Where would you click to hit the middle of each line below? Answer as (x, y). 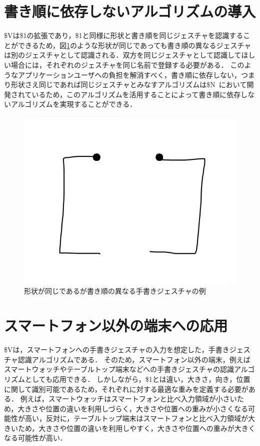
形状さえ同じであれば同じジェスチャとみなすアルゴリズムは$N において (129, 84)
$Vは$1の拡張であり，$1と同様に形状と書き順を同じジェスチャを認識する (124, 35)
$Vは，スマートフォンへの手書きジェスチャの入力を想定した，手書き (117, 350)
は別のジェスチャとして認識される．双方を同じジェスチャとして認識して (123, 55)
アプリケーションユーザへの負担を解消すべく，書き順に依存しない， (129, 74)
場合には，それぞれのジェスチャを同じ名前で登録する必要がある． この (127, 64)
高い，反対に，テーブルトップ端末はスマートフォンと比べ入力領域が (136, 418)
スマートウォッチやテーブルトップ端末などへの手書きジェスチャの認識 (119, 369)
